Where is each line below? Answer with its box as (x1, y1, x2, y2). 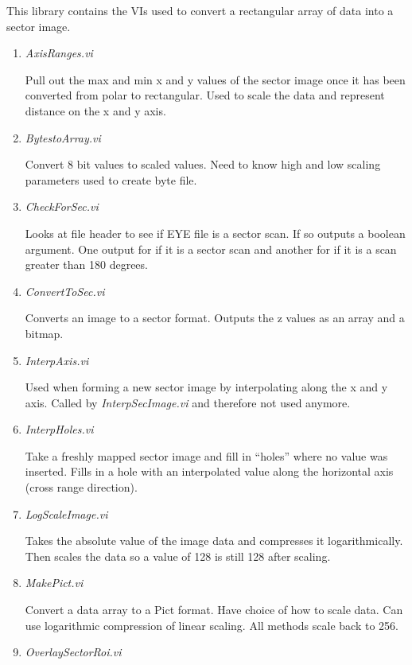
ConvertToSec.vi (25, 282, 105, 299)
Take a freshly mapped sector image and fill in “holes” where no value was (25, 447, 388, 464)
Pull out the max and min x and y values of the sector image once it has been (25, 71, 406, 87)
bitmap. (25, 325, 64, 341)
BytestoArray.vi (25, 129, 101, 146)
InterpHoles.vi (25, 421, 94, 437)
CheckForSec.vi (25, 198, 99, 215)
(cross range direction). (25, 479, 138, 496)
